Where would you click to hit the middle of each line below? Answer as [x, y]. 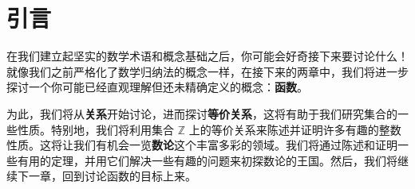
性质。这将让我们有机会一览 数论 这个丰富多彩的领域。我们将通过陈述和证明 [202, 145]
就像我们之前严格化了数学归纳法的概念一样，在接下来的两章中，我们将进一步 [207, 71]
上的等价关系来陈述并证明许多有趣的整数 [295, 129]
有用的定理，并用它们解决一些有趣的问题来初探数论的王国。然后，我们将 [207, 160]
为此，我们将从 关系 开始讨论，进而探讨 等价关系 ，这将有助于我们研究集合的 [202, 113]
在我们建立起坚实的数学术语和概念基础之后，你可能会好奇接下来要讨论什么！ [207, 56]
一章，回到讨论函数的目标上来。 [112, 176]
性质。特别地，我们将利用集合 [95, 129]
